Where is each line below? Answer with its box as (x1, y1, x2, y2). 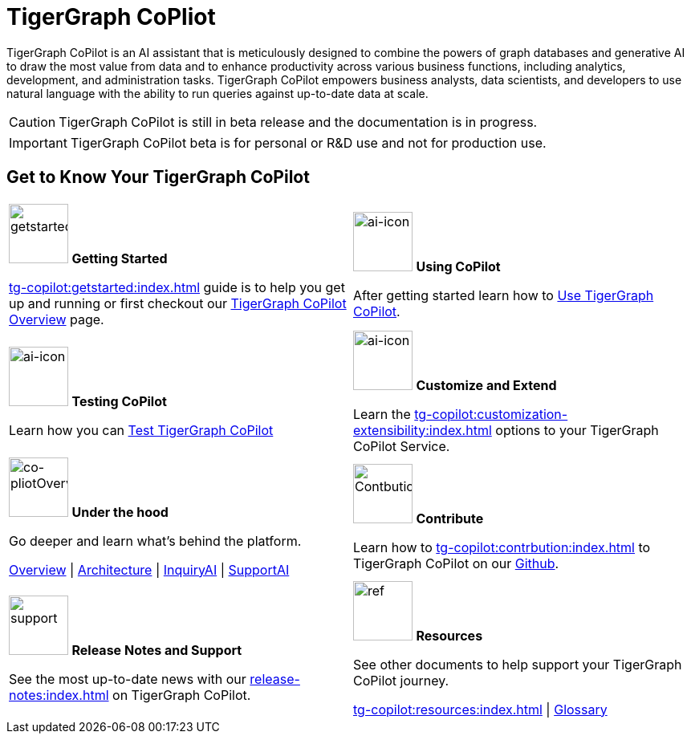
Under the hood (71, 503, 169, 520)
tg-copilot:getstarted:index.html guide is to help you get (9, 279, 345, 295)
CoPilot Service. (353, 437, 450, 454)
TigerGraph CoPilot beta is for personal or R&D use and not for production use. (70, 134, 547, 151)
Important (9, 134, 67, 151)
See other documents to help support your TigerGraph (353, 656, 682, 673)
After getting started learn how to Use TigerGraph (353, 287, 654, 303)
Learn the (353, 405, 411, 422)
